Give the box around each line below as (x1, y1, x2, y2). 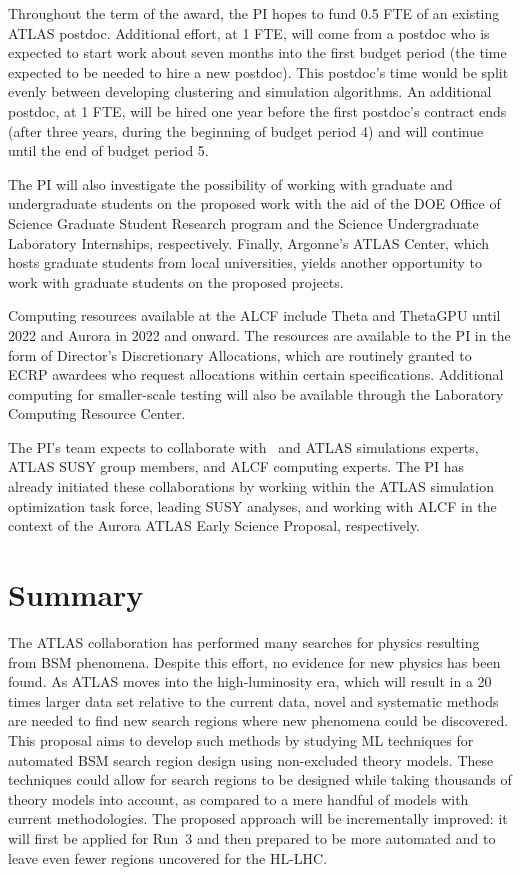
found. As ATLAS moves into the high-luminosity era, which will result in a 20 (8, 671, 492, 692)
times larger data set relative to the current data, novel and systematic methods (8, 690, 499, 711)
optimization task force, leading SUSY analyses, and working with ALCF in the (8, 495, 497, 516)
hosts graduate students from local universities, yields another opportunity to (8, 252, 483, 273)
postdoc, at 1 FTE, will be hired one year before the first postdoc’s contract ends (8, 100, 507, 121)
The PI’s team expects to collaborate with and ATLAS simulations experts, (8, 436, 479, 457)
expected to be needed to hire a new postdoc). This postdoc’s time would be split (8, 61, 509, 82)
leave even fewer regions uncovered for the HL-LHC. (8, 847, 328, 868)
